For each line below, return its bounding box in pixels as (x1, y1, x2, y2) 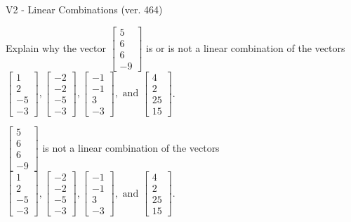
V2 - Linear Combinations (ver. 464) (6, 2, 163, 16)
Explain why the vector (6, 40, 106, 55)
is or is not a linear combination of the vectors (146, 40, 345, 55)
